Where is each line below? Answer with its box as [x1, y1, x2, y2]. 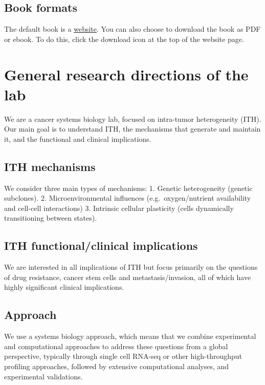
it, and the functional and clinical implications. [4, 133, 151, 144]
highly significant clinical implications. [4, 282, 124, 292]
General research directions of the [4, 63, 249, 84]
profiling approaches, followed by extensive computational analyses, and [4, 361, 229, 372]
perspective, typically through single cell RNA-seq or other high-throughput [4, 351, 242, 361]
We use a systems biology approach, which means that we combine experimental [4, 331, 256, 341]
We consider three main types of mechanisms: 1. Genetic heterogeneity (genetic [4, 182, 253, 193]
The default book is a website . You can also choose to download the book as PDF [4, 24, 261, 34]
